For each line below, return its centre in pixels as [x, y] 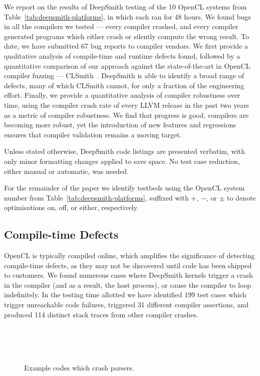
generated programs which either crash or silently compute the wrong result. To [127, 36]
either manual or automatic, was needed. [67, 171]
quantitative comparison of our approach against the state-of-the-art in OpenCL [127, 65]
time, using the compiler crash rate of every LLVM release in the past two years [127, 105]
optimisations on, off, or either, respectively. [71, 207]
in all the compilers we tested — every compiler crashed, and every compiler [121, 26]
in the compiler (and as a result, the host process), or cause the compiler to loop [127, 285]
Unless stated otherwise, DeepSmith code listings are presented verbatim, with [124, 151]
